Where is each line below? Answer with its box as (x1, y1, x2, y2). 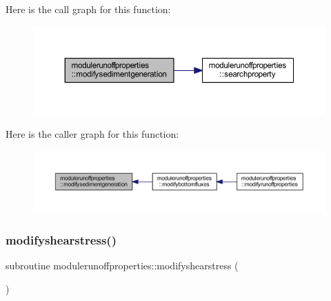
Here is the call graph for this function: (6, 2, 171, 16)
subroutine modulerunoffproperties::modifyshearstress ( (6, 258, 239, 273)
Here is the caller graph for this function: (6, 127, 179, 141)
